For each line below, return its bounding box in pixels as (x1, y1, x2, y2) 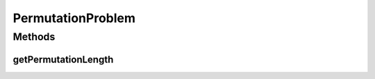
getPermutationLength (12, 53, 114, 65)
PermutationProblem (12, 10, 135, 26)
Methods (12, 30, 56, 43)
